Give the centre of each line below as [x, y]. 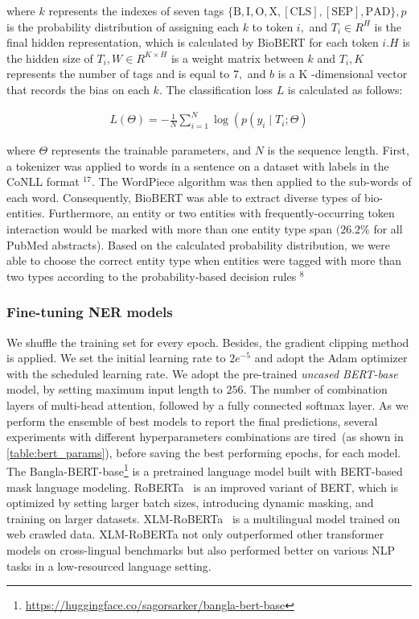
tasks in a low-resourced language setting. [109, 565]
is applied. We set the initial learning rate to [116, 358]
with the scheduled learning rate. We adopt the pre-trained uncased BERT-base [202, 373]
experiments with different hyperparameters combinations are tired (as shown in [205, 437]
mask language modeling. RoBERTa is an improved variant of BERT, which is [203, 487]
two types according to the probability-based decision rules [152, 276]
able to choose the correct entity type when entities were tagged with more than [204, 260]
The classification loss [219, 89]
